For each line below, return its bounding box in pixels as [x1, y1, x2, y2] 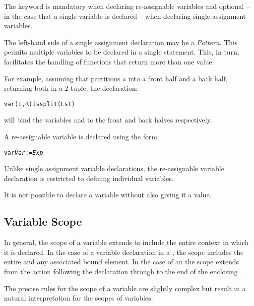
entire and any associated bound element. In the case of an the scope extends [4, 256, 239, 267]
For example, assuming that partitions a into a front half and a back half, [4, 73, 228, 83]
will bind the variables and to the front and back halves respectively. [4, 115, 212, 125]
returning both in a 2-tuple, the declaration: [4, 83, 138, 93]
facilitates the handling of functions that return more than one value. [4, 56, 214, 66]
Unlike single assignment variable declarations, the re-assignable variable [4, 163, 224, 174]
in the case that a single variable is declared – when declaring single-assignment [4, 10, 246, 21]
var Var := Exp [4, 149, 43, 156]
